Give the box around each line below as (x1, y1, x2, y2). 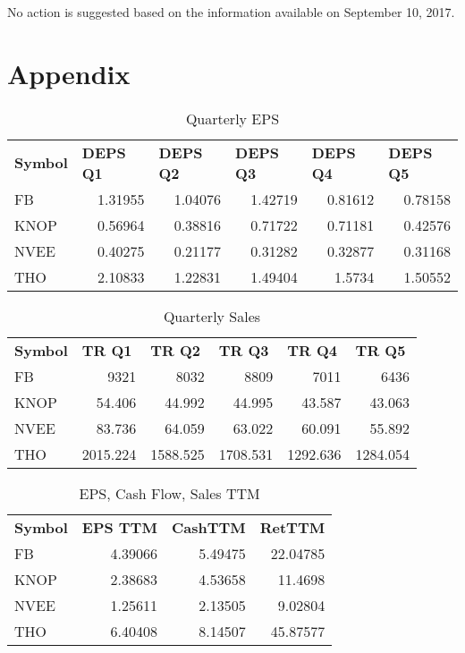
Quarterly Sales (163, 305, 261, 326)
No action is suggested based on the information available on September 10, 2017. (7, 3, 455, 21)
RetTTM (259, 516, 325, 538)
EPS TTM (81, 516, 157, 538)
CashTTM (171, 516, 246, 538)
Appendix (7, 55, 131, 91)
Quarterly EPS (185, 107, 280, 129)
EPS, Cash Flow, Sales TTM (79, 482, 260, 504)
